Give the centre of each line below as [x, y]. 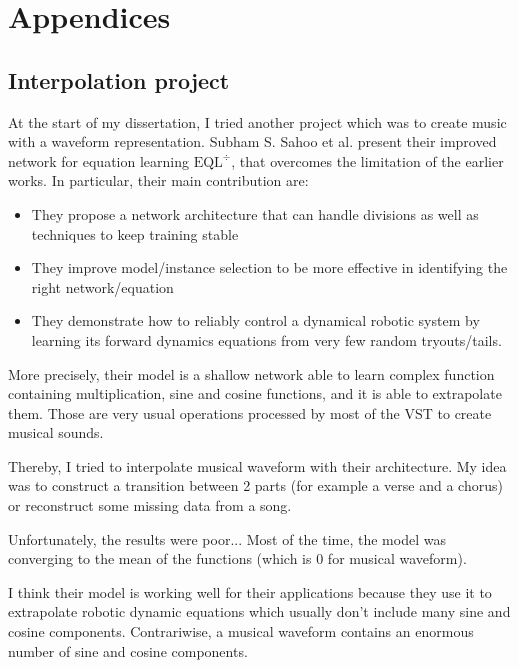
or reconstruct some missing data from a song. [150, 505]
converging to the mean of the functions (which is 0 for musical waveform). [237, 558]
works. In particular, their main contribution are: [158, 180]
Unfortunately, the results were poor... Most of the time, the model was [227, 538]
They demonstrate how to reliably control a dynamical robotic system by [255, 320]
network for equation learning [98, 160]
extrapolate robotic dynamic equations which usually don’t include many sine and [259, 611]
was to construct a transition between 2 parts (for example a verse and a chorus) [255, 485]
